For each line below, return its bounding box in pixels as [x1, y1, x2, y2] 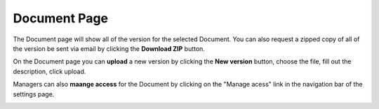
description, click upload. [13, 67, 86, 75]
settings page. [13, 89, 55, 98]
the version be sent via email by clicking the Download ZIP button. [13, 44, 205, 52]
